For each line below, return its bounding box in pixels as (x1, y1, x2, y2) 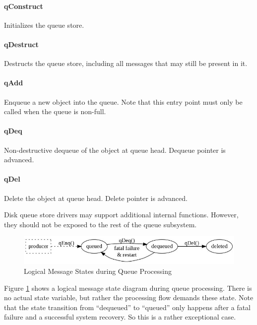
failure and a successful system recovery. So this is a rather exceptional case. (4, 312, 236, 322)
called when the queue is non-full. (4, 106, 106, 117)
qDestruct (4, 39, 39, 49)
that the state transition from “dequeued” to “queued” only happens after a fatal (4, 302, 251, 312)
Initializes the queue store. (4, 19, 84, 30)
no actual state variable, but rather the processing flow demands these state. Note (4, 292, 254, 303)
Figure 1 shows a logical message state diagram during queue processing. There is (4, 282, 252, 293)
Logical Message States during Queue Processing (24, 266, 172, 276)
